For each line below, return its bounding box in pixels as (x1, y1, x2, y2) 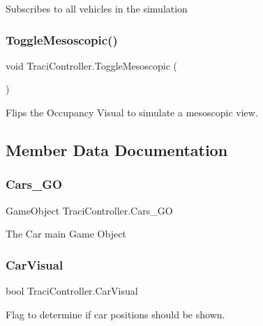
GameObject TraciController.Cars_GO (6, 203, 173, 217)
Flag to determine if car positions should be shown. (6, 306, 225, 321)
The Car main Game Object (6, 226, 126, 241)
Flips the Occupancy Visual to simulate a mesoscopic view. (6, 105, 258, 119)
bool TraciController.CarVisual (6, 284, 138, 297)
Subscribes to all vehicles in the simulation (6, 1, 188, 15)
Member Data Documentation (6, 139, 228, 160)
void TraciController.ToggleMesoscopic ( (6, 58, 178, 72)
